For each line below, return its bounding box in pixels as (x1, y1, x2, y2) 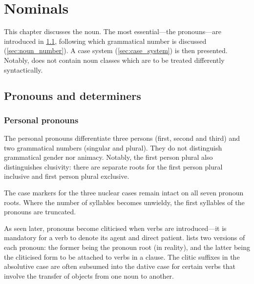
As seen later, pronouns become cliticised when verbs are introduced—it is (4, 223, 227, 233)
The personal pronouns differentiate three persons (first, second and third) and (4, 133, 240, 143)
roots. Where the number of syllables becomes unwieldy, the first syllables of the (4, 197, 245, 207)
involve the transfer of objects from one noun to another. (4, 270, 174, 281)
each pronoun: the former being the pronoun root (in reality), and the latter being (4, 242, 250, 252)
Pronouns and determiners (4, 88, 141, 103)
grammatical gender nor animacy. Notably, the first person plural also (4, 152, 213, 162)
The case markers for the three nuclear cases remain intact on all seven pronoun (4, 188, 244, 198)
